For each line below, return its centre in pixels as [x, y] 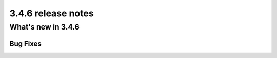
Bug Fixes [26, 43]
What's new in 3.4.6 [44, 27]
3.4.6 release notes [52, 13]
